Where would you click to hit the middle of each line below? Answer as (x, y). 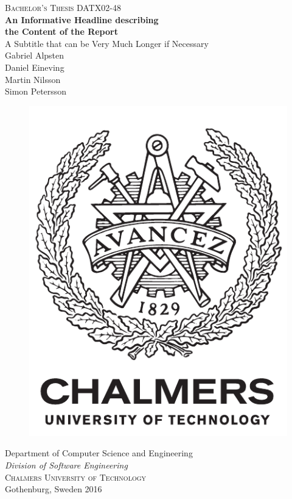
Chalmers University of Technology (76, 477)
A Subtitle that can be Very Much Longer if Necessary (107, 43)
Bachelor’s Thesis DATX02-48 (63, 7)
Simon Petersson (36, 91)
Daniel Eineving (35, 67)
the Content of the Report (61, 31)
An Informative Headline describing (82, 19)
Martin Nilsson (33, 79)
